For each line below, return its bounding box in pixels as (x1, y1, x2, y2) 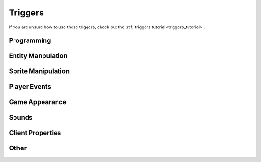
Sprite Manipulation (9, 67, 70, 76)
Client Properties (9, 129, 61, 137)
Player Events (9, 82, 52, 91)
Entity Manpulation (9, 52, 68, 60)
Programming (9, 37, 51, 45)
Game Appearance (9, 98, 67, 106)
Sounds (9, 113, 33, 121)
